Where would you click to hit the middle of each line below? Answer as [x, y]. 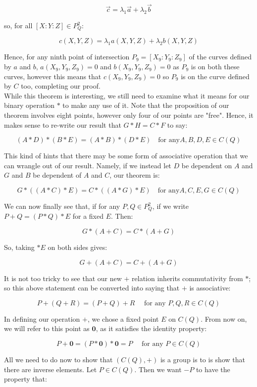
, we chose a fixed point [123, 318]
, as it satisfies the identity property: [151, 328]
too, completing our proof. [61, 86]
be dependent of [57, 175]
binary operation [29, 105]
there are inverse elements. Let [51, 369]
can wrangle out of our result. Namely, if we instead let [88, 165]
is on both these [215, 67]
